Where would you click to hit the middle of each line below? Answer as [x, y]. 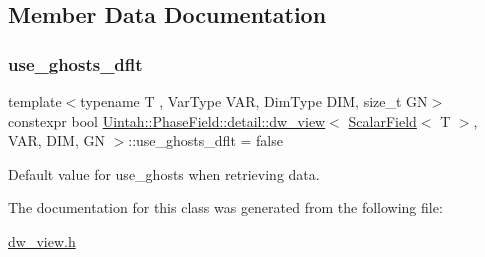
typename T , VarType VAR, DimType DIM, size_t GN [254, 101]
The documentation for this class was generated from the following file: [225, 207]
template [35, 101]
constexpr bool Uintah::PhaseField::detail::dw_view [167, 120]
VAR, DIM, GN [56, 140]
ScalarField [382, 120]
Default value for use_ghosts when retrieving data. [164, 173]
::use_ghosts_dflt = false [205, 140]
